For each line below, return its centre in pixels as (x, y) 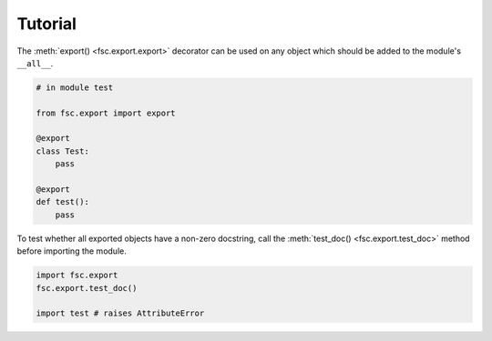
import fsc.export (77, 276)
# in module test (75, 87)
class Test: (63, 151)
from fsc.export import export (106, 113)
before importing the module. (72, 251)
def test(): (63, 202)
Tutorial (47, 24)
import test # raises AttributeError (120, 313)
